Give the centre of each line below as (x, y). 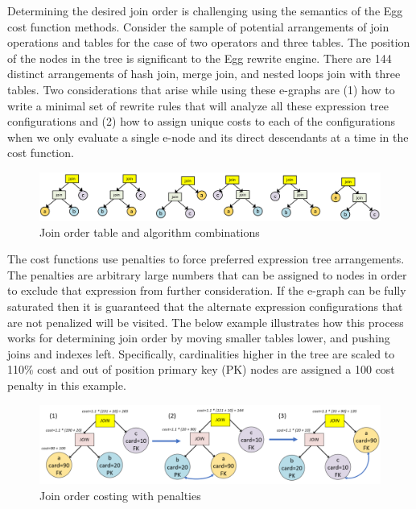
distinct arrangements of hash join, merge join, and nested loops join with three (204, 74)
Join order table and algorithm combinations (150, 232)
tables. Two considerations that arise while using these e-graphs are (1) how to (201, 89)
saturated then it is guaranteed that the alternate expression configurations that (205, 306)
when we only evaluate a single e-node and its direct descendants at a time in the (208, 137)
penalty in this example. (67, 385)
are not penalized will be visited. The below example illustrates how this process (206, 322)
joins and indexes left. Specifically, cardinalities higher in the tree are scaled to (201, 353)
